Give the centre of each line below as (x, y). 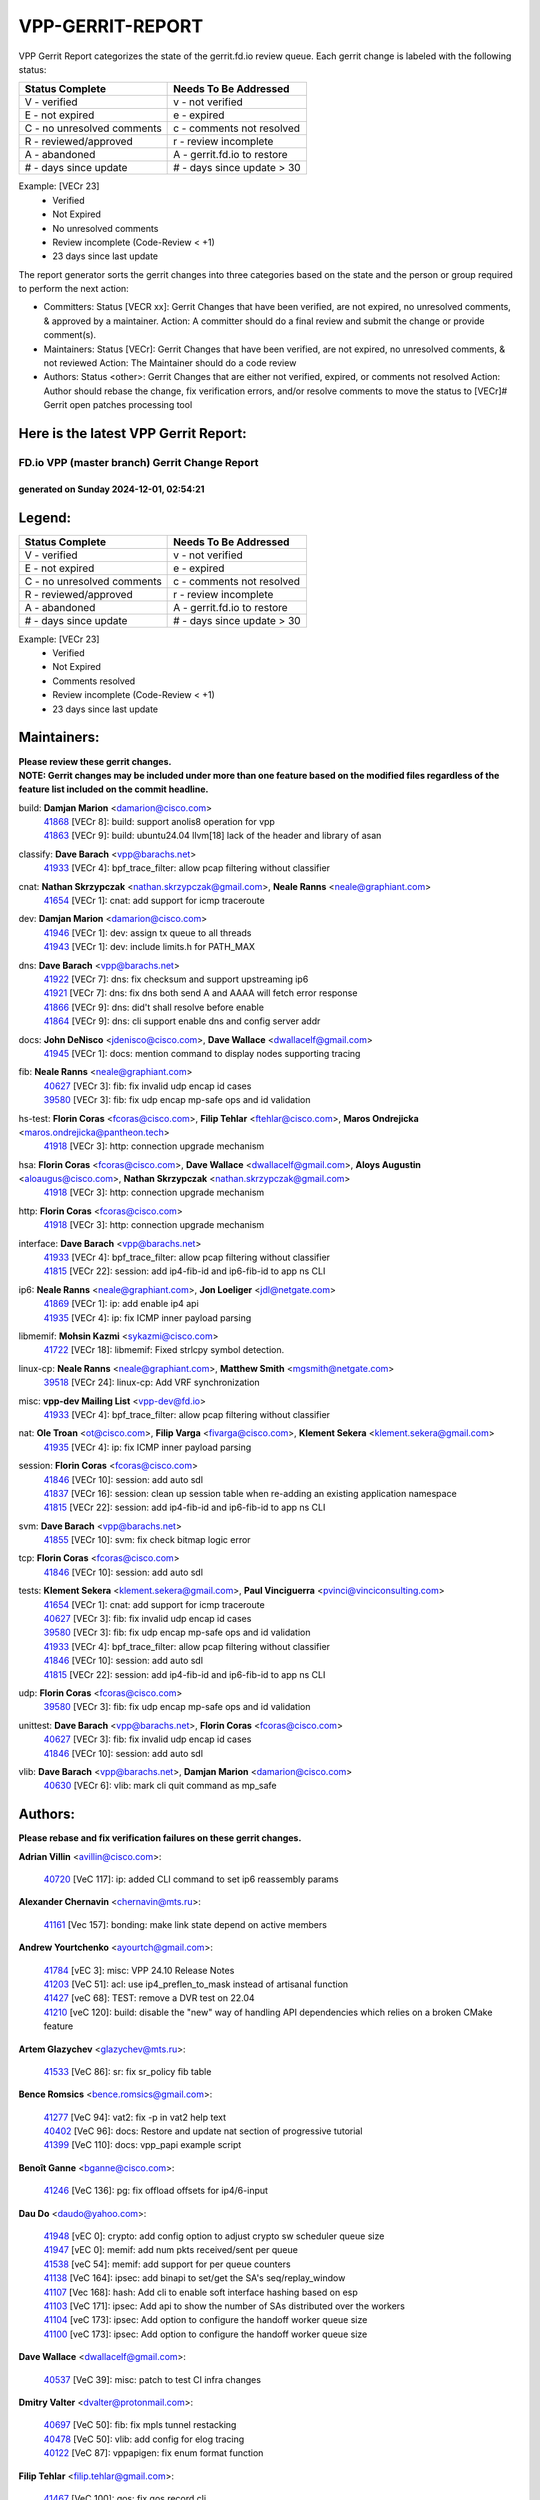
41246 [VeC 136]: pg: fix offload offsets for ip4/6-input (156, 2191)
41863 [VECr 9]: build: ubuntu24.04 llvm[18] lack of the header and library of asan (212, 836)
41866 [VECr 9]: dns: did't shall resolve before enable (154, 1007)
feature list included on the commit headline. (113, 789)
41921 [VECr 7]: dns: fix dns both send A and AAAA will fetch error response (200, 993)
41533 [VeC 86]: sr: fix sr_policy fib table (127, 2071)
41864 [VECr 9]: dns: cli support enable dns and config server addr (182, 1021)
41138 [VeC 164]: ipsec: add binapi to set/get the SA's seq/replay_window (194, 2278)
